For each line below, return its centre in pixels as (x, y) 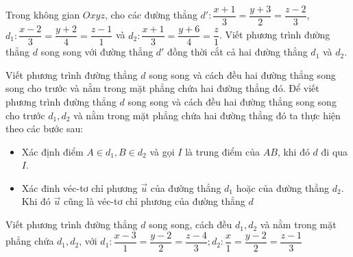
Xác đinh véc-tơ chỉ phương (80, 187)
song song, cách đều (191, 224)
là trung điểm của (223, 151)
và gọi (162, 151)
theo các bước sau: (45, 128)
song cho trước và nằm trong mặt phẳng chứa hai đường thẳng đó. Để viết (162, 88)
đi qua (334, 151)
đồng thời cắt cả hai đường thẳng (238, 52)
